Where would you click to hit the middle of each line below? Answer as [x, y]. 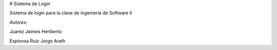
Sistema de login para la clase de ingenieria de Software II [71, 13]
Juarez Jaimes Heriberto [36, 32]
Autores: [18, 22]
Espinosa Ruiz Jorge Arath [37, 41]
